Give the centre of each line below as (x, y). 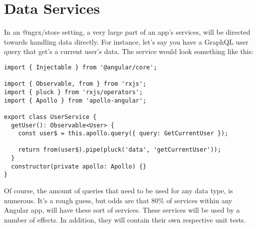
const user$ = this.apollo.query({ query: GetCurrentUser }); (123, 134)
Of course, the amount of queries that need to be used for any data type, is (119, 191)
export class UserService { (50, 117)
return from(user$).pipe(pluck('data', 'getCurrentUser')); (120, 150)
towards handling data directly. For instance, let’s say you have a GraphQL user (126, 41)
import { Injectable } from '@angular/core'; (81, 67)
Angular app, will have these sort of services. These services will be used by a (122, 210)
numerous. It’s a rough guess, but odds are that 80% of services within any (118, 200)
